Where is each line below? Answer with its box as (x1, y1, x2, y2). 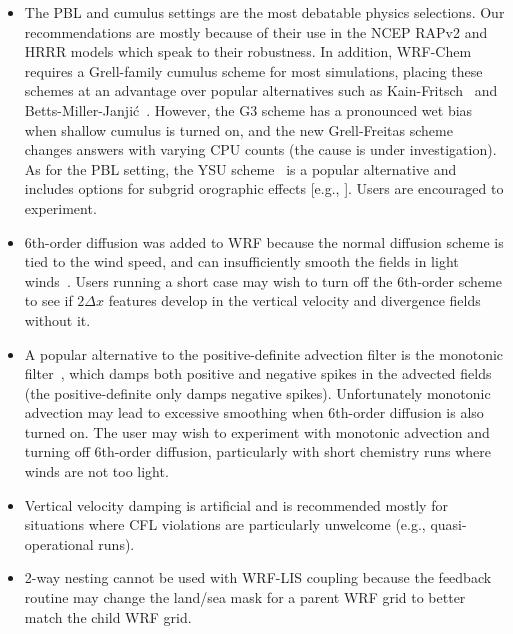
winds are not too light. (24, 461, 169, 482)
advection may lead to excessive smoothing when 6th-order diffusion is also (24, 402, 484, 423)
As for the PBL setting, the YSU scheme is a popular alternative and (24, 158, 457, 179)
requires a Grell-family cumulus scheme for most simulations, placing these (24, 60, 483, 81)
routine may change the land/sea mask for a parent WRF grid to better (24, 587, 466, 608)
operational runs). (24, 533, 135, 554)
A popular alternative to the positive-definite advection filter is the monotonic (24, 343, 504, 364)
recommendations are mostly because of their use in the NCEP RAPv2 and (24, 21, 488, 42)
